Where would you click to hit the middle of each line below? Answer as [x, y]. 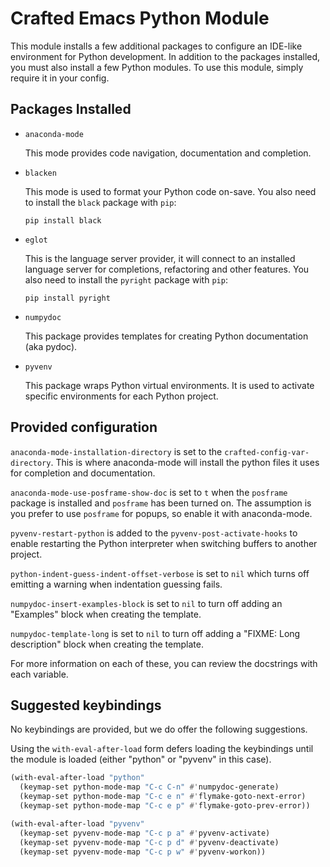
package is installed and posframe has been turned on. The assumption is [161, 503]
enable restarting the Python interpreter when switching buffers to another [164, 543]
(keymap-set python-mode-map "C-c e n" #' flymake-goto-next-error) [163, 797]
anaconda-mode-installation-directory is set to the [116, 451]
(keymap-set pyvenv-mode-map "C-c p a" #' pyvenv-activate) [145, 833]
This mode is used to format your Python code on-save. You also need [170, 191]
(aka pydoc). [51, 346]
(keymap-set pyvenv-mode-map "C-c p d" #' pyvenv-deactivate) [149, 842]
